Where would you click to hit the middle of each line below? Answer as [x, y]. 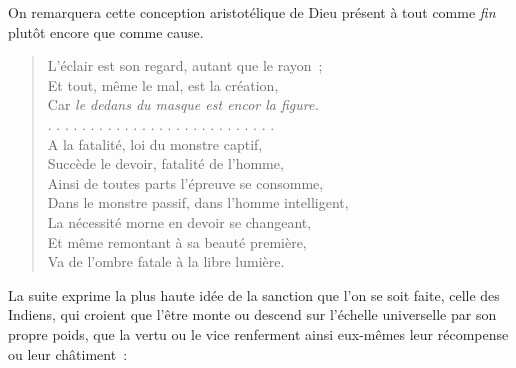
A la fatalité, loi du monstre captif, [155, 143]
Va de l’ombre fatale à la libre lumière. [166, 261]
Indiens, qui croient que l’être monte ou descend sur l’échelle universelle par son [252, 314]
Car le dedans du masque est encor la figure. [183, 104]
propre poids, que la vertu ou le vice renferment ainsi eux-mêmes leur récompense [258, 333]
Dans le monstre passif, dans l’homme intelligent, [198, 202]
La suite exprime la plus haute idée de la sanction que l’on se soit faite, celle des [254, 294]
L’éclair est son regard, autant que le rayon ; [185, 65]
